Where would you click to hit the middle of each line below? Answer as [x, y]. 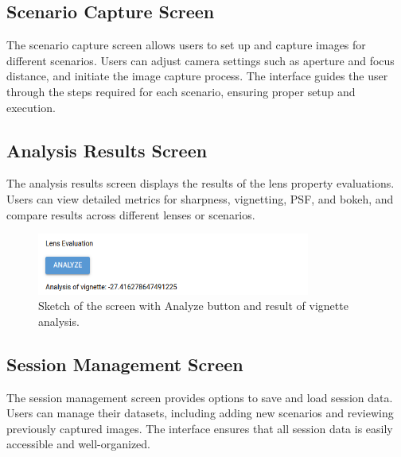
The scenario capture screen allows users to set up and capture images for [186, 45]
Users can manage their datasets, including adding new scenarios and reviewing [200, 413]
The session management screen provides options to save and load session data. [200, 397]
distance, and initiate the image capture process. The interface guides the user [197, 76]
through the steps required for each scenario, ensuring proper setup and [181, 91]
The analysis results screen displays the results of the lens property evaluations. [200, 183]
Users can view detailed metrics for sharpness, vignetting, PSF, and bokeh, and [200, 198]
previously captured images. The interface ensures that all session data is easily [200, 428]
